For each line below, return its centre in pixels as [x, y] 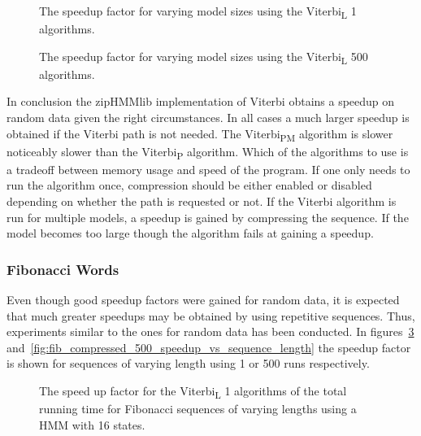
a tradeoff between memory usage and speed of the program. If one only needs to [208, 169]
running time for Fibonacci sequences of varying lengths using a [198, 409]
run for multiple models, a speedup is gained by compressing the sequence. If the [208, 217]
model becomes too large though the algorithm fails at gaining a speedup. [190, 233]
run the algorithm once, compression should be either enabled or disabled [189, 185]
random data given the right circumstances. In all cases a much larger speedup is [208, 118]
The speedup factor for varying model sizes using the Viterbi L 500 [204, 57]
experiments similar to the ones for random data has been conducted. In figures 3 [210, 331]
